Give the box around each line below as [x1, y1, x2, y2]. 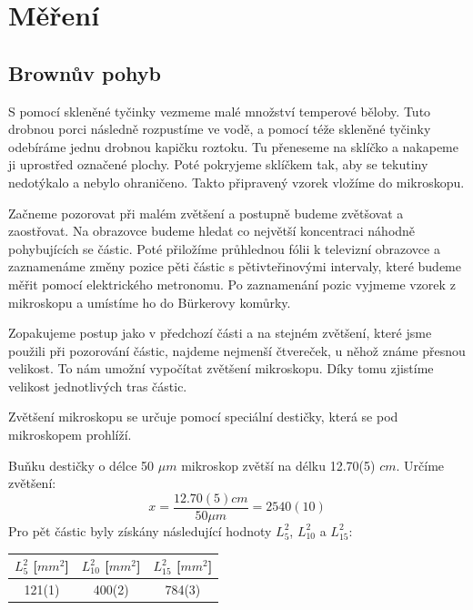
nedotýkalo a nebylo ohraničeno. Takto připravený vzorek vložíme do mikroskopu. [8, 172, 465, 191]
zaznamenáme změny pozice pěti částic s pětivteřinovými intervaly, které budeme [8, 257, 461, 276]
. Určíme [396, 455, 445, 474]
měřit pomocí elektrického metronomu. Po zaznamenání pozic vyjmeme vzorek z [8, 274, 456, 293]
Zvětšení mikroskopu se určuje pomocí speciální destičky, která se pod [8, 407, 398, 426]
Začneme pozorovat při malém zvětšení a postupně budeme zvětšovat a [8, 203, 404, 222]
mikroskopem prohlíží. [8, 425, 132, 444]
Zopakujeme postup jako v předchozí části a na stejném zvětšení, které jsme [8, 323, 432, 342]
